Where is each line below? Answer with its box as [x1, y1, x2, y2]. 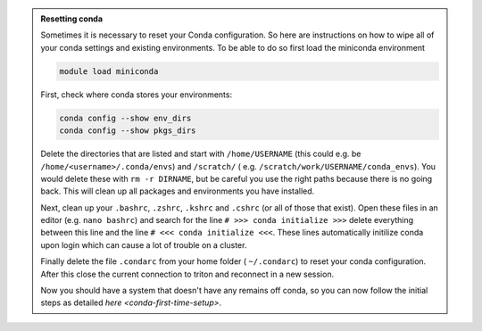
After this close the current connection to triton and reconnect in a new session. [40, 269, 335, 279]
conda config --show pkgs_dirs [59, 126, 196, 136]
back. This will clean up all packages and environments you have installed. [40, 186, 315, 196]
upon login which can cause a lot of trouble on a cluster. [40, 239, 247, 250]
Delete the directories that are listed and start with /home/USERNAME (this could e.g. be [40, 148, 361, 160]
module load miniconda [59, 66, 159, 76]
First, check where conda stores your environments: [40, 89, 232, 100]
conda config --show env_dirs [59, 112, 192, 123]
